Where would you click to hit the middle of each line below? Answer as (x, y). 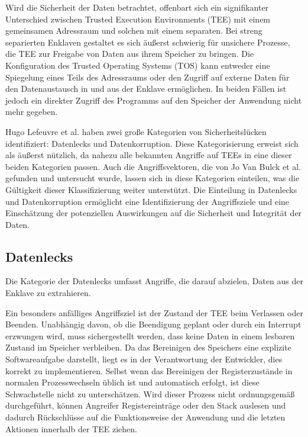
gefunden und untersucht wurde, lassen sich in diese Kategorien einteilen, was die (153, 178)
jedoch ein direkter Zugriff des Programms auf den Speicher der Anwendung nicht (154, 100)
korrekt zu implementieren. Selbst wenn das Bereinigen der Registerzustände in (149, 370)
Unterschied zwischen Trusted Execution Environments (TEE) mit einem (138, 19)
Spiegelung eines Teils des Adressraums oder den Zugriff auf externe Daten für (147, 77)
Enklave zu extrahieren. (48, 293)
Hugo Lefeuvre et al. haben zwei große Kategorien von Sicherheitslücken (136, 131)
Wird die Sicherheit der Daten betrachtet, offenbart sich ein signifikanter (137, 7)
